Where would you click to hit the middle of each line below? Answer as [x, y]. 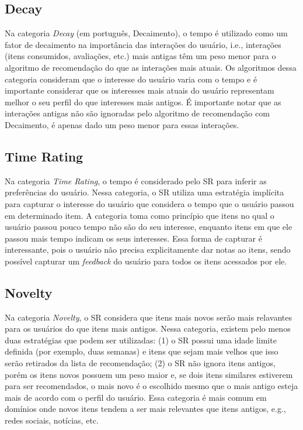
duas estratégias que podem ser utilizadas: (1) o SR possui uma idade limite [141, 340]
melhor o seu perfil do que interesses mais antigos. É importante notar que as [143, 102]
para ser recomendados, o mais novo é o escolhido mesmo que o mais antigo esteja [151, 386]
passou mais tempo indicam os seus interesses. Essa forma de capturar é [133, 238]
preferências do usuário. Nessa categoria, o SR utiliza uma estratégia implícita [144, 192]
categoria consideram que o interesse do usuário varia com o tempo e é [131, 79]
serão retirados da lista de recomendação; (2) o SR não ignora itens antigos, [140, 363]
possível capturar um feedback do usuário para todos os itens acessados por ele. [146, 261]
